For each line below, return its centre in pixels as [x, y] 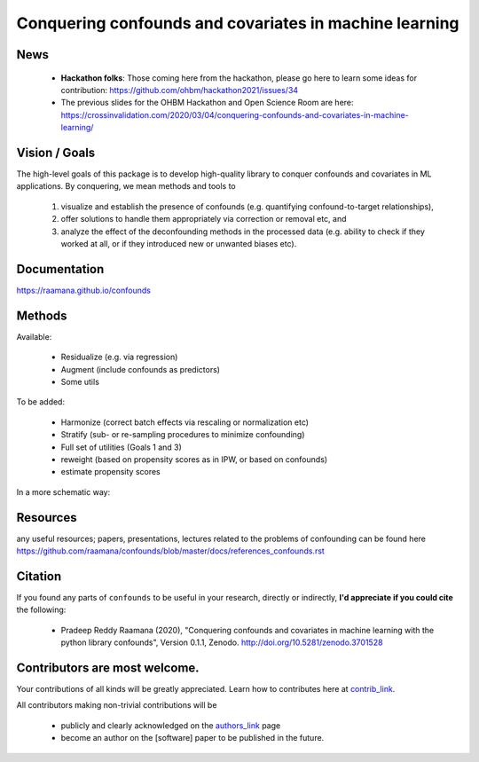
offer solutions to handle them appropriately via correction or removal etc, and [204, 219]
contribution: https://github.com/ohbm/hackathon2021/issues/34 [180, 90]
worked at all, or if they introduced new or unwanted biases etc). [179, 243]
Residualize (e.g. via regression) [119, 357]
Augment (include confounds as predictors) [141, 369]
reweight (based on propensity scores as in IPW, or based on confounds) [194, 459]
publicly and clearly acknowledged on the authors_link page [171, 725]
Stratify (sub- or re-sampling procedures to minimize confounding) [183, 435]
